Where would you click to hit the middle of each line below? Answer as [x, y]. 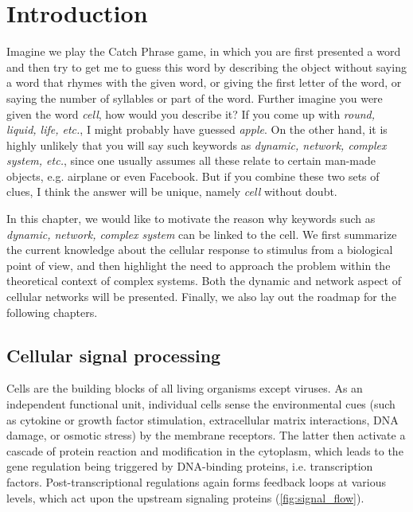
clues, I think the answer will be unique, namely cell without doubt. [172, 192]
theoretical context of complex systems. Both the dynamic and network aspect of [204, 281]
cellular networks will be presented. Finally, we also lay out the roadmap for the [201, 297]
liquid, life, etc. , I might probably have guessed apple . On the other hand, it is [197, 129]
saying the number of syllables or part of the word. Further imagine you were [195, 98]
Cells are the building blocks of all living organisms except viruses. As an [185, 388]
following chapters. [52, 312]
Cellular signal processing [114, 355]
